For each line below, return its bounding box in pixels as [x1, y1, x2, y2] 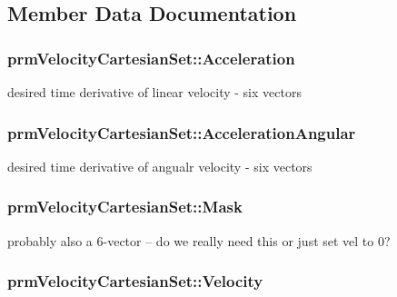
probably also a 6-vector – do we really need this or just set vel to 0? [7, 231, 391, 250]
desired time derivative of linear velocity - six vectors [7, 83, 302, 101]
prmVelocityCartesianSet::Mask [7, 195, 243, 218]
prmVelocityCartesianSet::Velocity [7, 270, 263, 292]
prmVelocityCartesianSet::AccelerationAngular [7, 121, 356, 144]
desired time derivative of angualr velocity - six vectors [7, 156, 313, 175]
